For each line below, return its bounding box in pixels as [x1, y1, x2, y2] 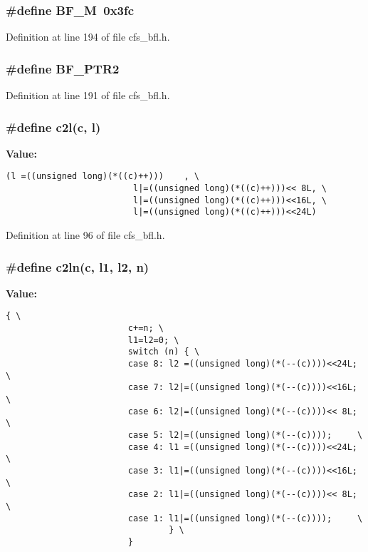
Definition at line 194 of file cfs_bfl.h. [6, 29, 170, 44]
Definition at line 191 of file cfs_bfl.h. [6, 88, 170, 103]
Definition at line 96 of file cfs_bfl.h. [6, 228, 165, 242]
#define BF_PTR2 [6, 59, 120, 77]
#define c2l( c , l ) [6, 118, 101, 136]
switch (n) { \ [127, 347, 200, 357]
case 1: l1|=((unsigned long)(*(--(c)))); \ [127, 513, 363, 523]
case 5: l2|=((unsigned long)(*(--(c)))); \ [127, 430, 363, 441]
